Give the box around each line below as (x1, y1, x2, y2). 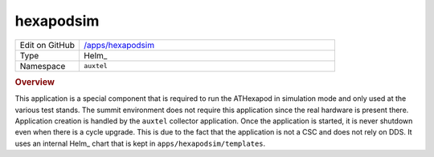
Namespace (19, 60, 66, 71)
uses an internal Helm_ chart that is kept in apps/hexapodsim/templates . (14, 139, 266, 148)
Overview (14, 76, 55, 87)
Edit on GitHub (19, 39, 76, 50)
